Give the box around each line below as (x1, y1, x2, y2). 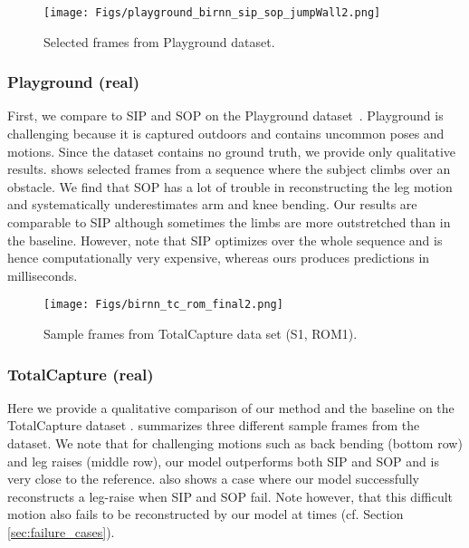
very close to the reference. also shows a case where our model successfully (7, 469, 419, 488)
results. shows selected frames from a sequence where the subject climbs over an (7, 159, 451, 178)
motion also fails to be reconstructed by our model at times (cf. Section (7, 505, 404, 524)
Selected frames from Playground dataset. (43, 32, 275, 51)
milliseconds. (7, 265, 78, 284)
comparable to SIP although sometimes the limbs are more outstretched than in (7, 213, 451, 232)
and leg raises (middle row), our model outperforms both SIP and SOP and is (7, 451, 439, 470)
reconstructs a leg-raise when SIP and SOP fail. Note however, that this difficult (7, 486, 454, 505)
